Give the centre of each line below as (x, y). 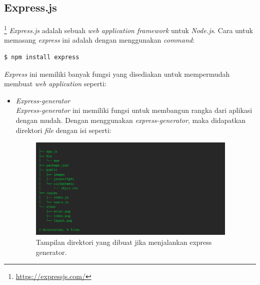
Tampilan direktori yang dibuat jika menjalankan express (124, 242)
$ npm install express (42, 57)
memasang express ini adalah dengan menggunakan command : (99, 40)
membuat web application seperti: (55, 84)
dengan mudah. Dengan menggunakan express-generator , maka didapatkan (130, 120)
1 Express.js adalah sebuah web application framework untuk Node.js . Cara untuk (128, 29)
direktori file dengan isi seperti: (63, 130)
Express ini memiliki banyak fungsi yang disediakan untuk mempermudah (117, 74)
